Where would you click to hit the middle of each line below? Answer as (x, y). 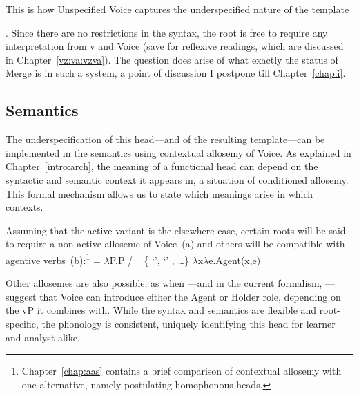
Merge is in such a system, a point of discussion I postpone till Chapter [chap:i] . (176, 73)
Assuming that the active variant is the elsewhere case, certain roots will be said (176, 230)
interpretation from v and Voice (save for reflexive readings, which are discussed (175, 46)
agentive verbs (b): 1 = (53, 258)
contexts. (25, 207)
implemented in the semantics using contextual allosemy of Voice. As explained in (178, 152)
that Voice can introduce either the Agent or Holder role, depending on (190, 296)
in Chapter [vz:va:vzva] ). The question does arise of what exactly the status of (172, 59)
